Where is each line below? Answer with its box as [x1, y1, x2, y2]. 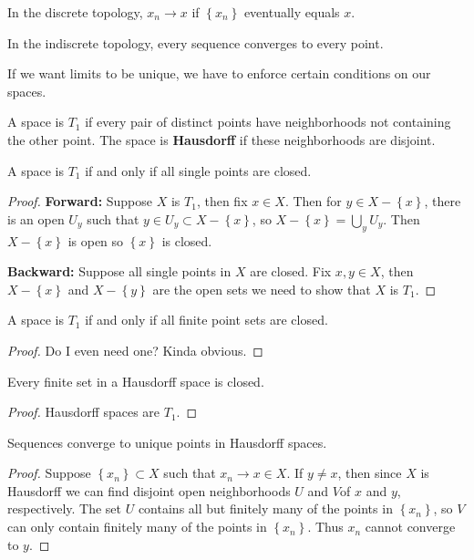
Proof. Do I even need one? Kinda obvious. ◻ [7, 340, 263, 359]
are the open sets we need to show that [152, 279, 371, 298]
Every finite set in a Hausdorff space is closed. [7, 371, 264, 390]
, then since [337, 463, 402, 482]
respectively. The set [7, 499, 122, 518]
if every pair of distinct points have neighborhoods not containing [85, 112, 451, 131]
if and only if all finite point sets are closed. [85, 310, 328, 329]
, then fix [196, 192, 248, 211]
